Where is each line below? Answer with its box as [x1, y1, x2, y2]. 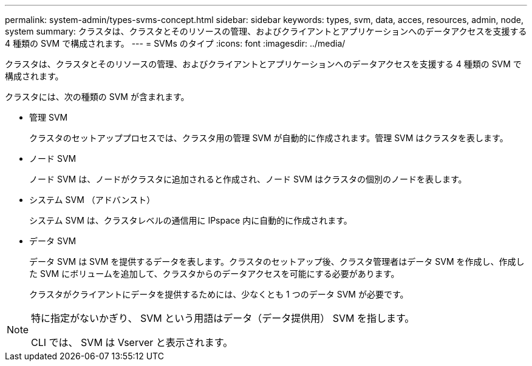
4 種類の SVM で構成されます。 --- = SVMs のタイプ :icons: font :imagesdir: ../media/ [5, 38, 346, 48]
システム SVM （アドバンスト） [29, 195, 155, 205]
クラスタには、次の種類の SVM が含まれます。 [5, 91, 189, 102]
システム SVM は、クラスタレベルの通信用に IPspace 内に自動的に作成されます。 [29, 215, 352, 225]
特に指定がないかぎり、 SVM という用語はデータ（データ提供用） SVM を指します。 [31, 312, 415, 324]
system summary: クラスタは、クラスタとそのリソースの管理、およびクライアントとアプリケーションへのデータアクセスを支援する [5, 26, 527, 36]
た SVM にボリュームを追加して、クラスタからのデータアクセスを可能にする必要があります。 [29, 268, 400, 279]
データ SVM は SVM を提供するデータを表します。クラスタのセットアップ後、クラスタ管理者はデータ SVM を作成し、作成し [29, 256, 525, 267]
